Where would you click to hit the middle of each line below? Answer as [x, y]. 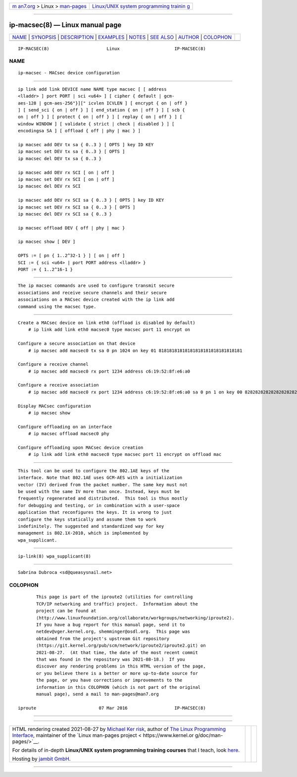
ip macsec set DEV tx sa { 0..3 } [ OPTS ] [72, 152]
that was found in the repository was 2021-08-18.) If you [111, 659]
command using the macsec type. [57, 306]
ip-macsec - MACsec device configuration [69, 73]
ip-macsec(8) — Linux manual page [65, 25]
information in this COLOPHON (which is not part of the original [119, 687]
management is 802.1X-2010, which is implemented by [83, 533]
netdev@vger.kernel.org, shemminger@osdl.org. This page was [113, 632]
